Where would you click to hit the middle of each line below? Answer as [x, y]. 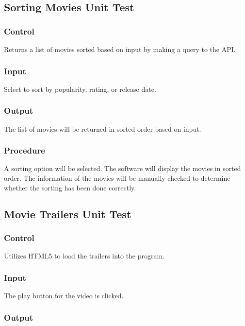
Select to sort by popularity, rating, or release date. [80, 89]
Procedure [24, 150]
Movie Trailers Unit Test [68, 214]
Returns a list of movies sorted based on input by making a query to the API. [120, 49]
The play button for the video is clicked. [64, 296]
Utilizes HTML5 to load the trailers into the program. [84, 256]
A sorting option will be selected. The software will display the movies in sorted [122, 168]
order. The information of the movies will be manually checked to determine [117, 178]
